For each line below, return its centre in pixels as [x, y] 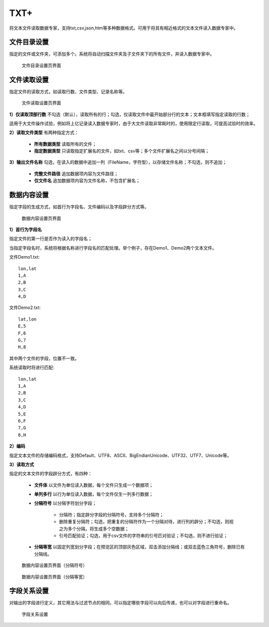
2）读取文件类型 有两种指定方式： [44, 133]
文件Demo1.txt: [24, 257]
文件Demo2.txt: [25, 308]
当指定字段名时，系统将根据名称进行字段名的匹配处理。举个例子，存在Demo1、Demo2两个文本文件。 [113, 248]
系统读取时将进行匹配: [32, 367]
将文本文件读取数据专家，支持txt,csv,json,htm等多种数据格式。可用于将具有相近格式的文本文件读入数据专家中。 [124, 28]
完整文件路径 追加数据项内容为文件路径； [76, 173]
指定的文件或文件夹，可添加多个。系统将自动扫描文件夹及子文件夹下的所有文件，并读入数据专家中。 [112, 54]
